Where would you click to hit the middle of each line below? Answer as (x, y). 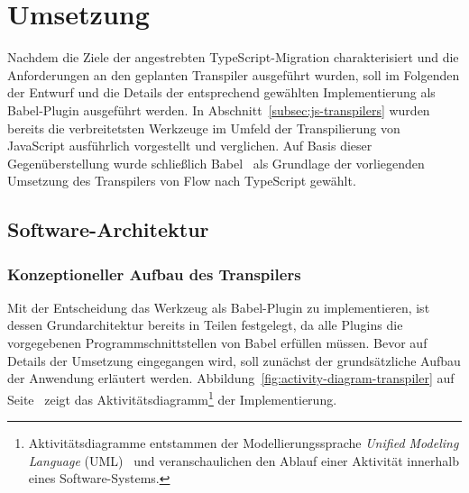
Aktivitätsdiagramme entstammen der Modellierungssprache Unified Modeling (244, 443)
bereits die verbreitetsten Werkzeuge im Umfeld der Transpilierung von (204, 128)
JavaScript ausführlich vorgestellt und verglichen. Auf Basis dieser (190, 146)
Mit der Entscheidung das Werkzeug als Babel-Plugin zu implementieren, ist (219, 307)
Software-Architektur (108, 229)
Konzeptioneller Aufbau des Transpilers (154, 274)
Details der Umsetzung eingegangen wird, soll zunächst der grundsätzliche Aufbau (234, 360)
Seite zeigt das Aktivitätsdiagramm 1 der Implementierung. (172, 397)
